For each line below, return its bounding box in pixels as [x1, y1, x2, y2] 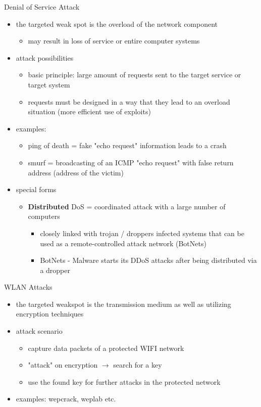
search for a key [113, 359, 162, 370]
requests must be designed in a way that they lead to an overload [28, 96, 230, 107]
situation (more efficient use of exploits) [28, 106, 151, 117]
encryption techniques [16, 308, 84, 319]
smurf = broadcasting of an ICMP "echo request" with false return [28, 157, 234, 167]
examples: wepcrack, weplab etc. [16, 393, 116, 404]
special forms [16, 184, 57, 195]
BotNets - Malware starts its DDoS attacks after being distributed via [40, 255, 257, 265]
